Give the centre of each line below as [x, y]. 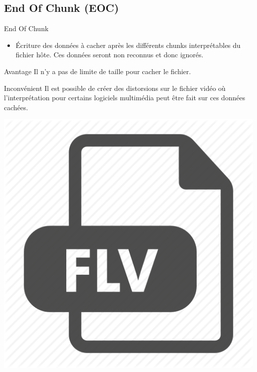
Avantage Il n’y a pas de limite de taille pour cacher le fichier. [98, 71]
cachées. [16, 107]
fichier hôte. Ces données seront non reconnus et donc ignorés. [109, 55]
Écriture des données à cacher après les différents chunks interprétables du [128, 45]
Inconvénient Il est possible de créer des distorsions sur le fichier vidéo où [115, 88]
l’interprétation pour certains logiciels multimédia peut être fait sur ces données [125, 98]
